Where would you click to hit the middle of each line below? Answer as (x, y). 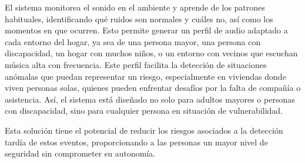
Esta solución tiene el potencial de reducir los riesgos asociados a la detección (144, 130)
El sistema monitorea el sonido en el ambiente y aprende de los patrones (135, 7)
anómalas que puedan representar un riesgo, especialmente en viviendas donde (145, 76)
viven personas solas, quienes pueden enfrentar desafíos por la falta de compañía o (153, 88)
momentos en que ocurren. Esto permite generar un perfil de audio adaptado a (146, 30)
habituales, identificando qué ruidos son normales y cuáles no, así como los (139, 18)
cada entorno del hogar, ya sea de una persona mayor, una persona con (133, 41)
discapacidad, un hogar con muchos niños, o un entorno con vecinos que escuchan (151, 53)
